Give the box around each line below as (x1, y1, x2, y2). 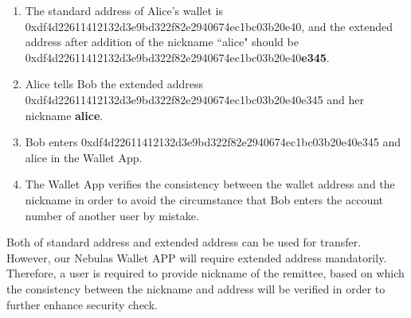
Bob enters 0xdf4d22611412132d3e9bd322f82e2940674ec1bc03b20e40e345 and (25, 134, 401, 150)
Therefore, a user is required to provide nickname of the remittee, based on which (6, 265, 405, 281)
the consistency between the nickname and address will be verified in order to (6, 280, 386, 297)
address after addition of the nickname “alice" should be (25, 33, 299, 50)
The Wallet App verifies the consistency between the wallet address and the (25, 176, 395, 192)
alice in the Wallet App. (25, 149, 143, 165)
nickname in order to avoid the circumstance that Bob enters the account (25, 191, 384, 207)
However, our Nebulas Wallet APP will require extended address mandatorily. (6, 249, 387, 266)
